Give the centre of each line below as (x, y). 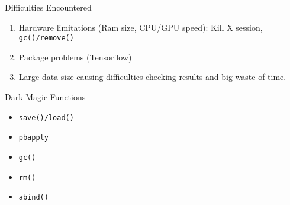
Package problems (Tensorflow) (75, 57)
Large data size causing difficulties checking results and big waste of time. (152, 77)
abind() (33, 198)
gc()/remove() (46, 38)
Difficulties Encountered (48, 7)
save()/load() (46, 118)
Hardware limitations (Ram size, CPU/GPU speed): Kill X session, (141, 27)
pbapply (33, 138)
